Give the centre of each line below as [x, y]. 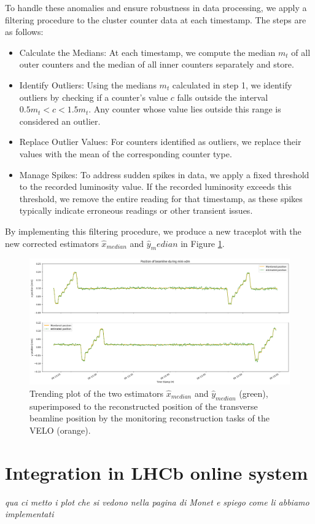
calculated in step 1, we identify [232, 84]
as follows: [24, 32]
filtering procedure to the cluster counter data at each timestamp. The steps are [156, 19]
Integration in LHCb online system [157, 472]
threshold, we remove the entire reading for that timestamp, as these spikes [161, 198]
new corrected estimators [52, 243]
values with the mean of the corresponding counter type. [126, 153]
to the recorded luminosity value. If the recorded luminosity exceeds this [155, 186]
